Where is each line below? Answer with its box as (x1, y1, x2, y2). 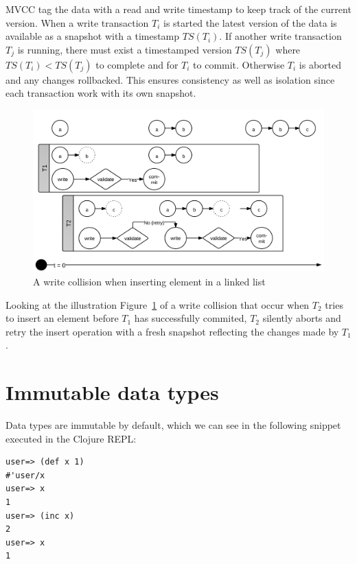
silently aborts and (262, 311, 341, 325)
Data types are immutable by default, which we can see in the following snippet (5, 418, 341, 432)
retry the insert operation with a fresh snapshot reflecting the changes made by (5, 324, 339, 338)
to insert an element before (5, 311, 119, 325)
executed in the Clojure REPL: (5, 431, 137, 445)
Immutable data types (5, 378, 219, 406)
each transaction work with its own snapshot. (5, 86, 196, 100)
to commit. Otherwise (193, 57, 285, 71)
